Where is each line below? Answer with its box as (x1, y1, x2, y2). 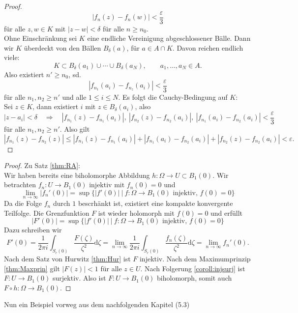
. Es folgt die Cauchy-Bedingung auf (118, 91, 228, 102)
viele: (4, 52, 20, 62)
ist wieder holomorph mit (98, 207, 175, 218)
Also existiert (4, 69, 44, 80)
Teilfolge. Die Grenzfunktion (4, 207, 89, 218)
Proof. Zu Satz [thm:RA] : (4, 160, 80, 171)
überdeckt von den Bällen (24, 42, 101, 53)
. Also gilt (60, 123, 90, 134)
